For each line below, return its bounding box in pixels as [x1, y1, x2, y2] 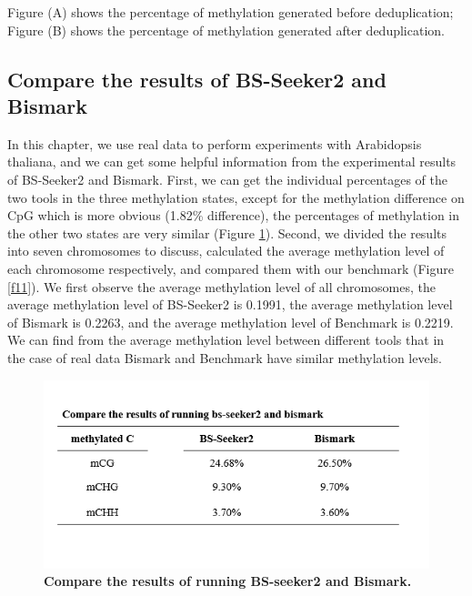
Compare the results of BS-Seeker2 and [7, 65, 387, 93]
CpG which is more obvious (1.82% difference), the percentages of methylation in [7, 206, 460, 225]
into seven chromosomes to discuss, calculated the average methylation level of [7, 241, 445, 260]
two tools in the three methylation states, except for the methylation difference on [7, 187, 465, 207]
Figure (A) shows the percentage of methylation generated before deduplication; [7, 3, 454, 21]
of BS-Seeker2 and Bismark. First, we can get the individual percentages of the [7, 169, 447, 188]
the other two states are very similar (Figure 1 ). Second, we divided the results [7, 223, 447, 242]
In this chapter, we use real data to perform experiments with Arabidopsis [7, 134, 422, 153]
